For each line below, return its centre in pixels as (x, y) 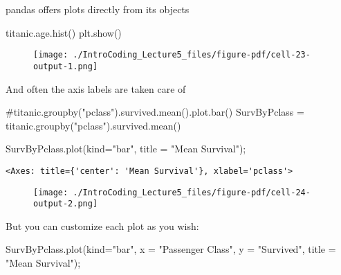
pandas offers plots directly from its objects (98, 9)
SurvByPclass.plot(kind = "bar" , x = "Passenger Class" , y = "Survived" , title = (171, 249)
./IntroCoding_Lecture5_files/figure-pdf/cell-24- (192, 192)
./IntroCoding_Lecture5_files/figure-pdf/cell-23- (192, 55)
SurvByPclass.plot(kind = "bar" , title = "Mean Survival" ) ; (126, 149)
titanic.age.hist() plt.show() (64, 32)
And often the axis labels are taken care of (96, 88)
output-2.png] (66, 204)
